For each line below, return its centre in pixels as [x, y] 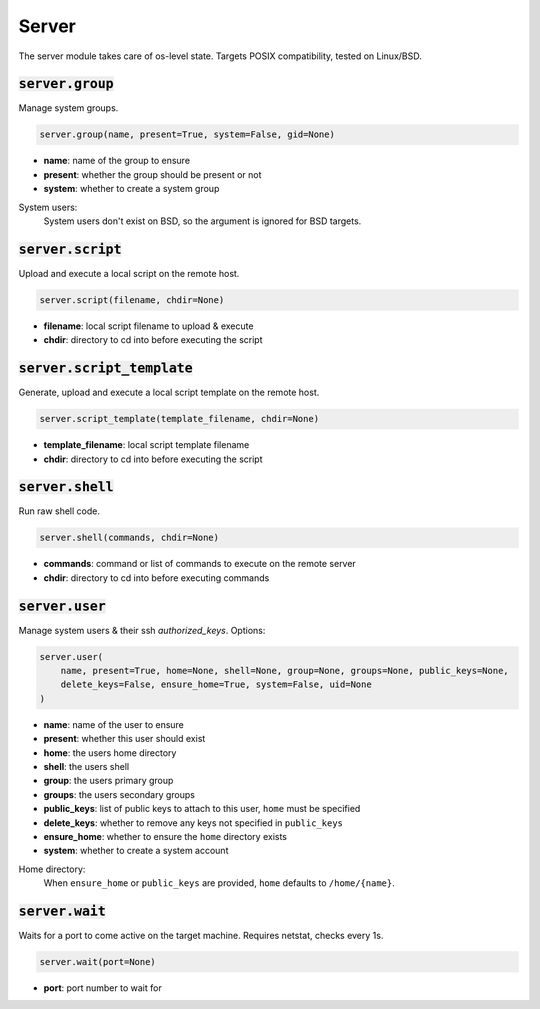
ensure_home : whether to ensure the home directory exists [165, 836]
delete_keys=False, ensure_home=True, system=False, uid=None [216, 684]
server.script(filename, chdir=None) [132, 299]
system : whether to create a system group [131, 189]
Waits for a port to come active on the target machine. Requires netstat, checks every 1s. [201, 936]
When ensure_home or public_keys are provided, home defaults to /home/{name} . [219, 883]
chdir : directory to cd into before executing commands [156, 577]
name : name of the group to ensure [116, 161]
